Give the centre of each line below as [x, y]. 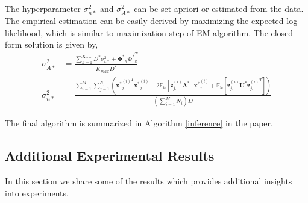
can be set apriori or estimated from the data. [219, 8]
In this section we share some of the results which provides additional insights [149, 181]
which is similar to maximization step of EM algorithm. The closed [169, 32]
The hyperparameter [43, 8]
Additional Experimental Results [110, 156]
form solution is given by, [52, 44]
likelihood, [24, 32]
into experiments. [37, 192]
